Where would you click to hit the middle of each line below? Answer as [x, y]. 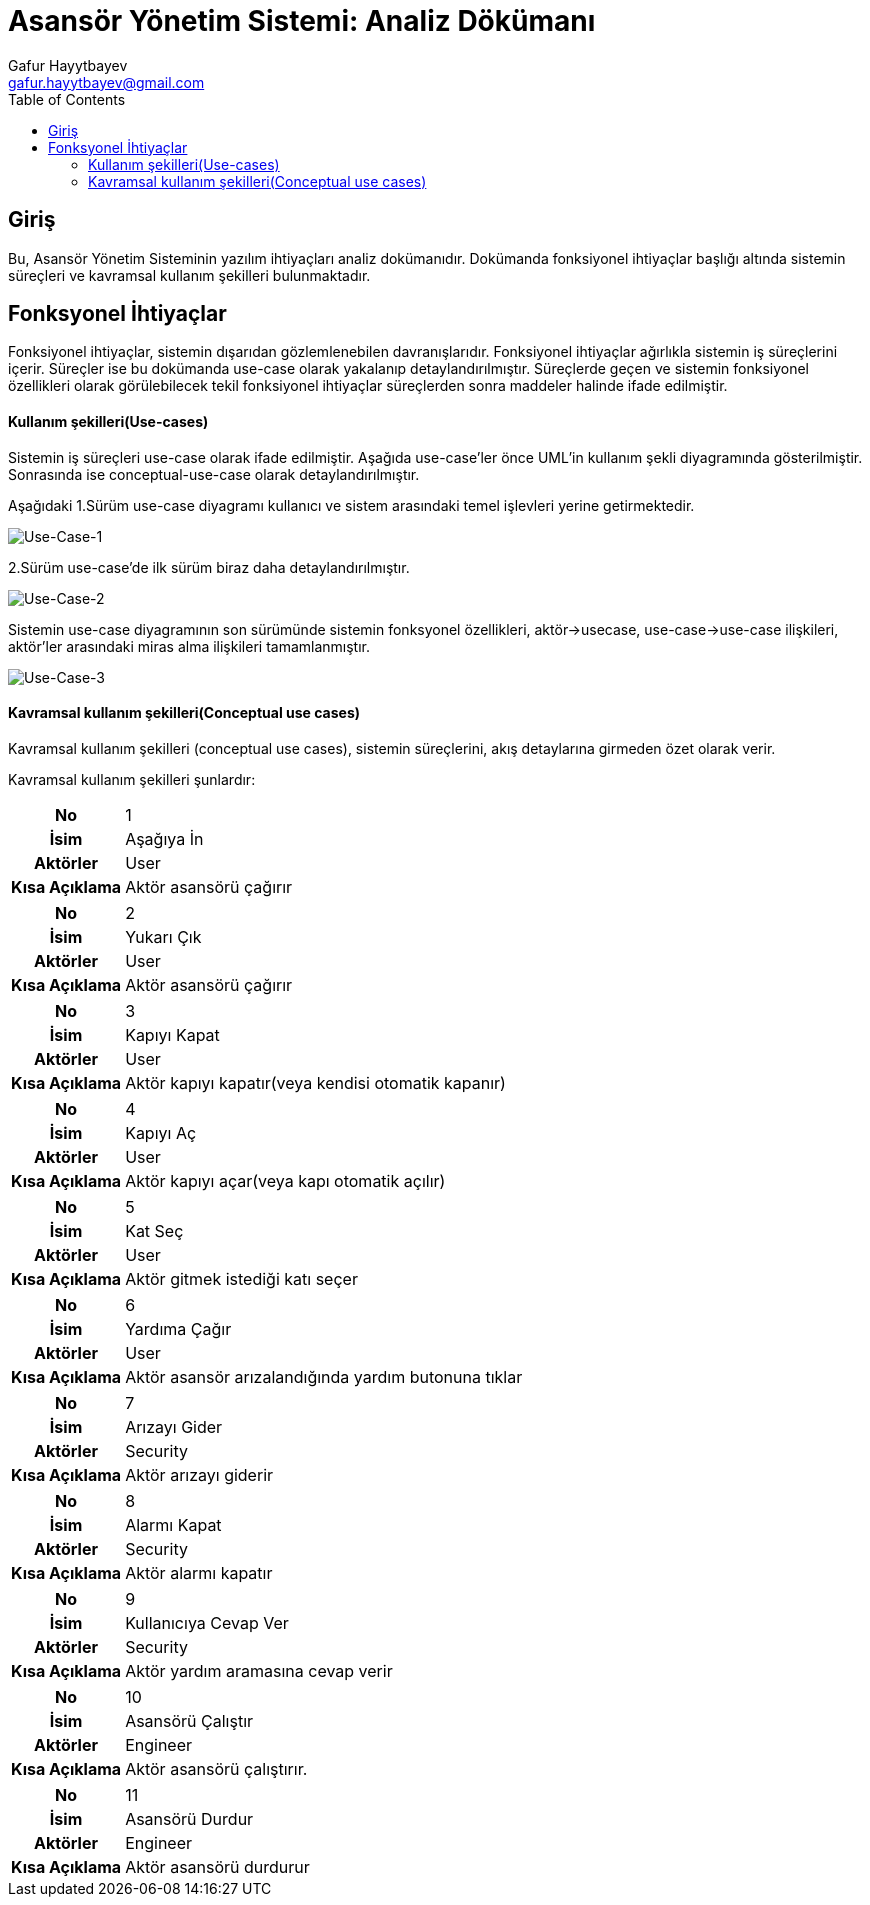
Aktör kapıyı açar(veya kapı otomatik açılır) [285, 1180]
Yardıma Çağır [178, 1328]
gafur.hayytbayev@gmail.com [106, 82]
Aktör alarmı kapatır [199, 1572]
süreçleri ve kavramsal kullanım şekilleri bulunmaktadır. [189, 275]
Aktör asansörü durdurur [217, 1866]
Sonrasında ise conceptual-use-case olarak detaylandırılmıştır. [214, 474]
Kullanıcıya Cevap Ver [207, 1622]
